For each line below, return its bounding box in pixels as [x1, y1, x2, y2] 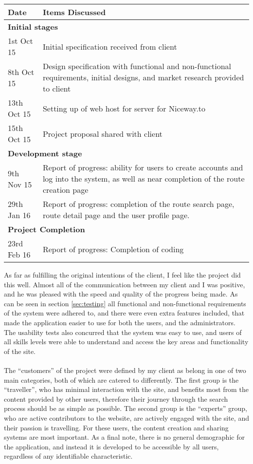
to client [42, 83, 71, 94]
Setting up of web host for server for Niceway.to [42, 102, 206, 114]
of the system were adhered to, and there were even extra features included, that [4, 308, 245, 318]
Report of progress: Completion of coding [42, 243, 184, 255]
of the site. [4, 346, 36, 356]
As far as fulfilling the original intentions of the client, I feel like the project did [4, 270, 241, 279]
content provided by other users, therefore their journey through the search [4, 393, 228, 404]
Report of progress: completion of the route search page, [42, 198, 235, 209]
